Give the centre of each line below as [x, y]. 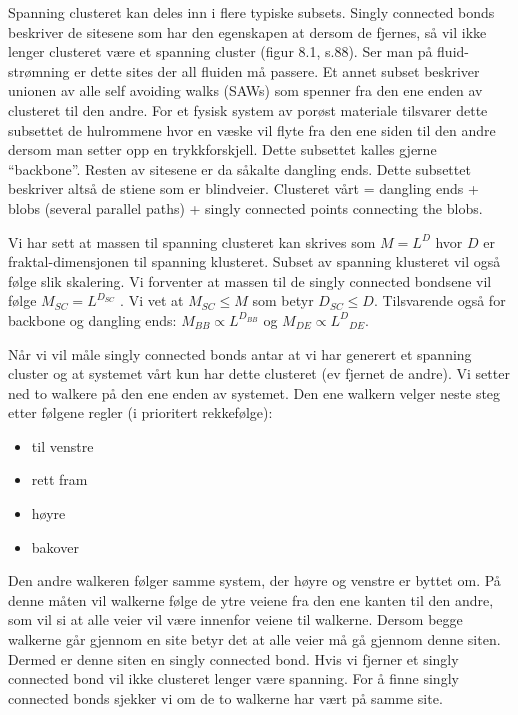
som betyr [283, 300]
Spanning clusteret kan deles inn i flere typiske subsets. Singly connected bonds [251, 12]
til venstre [62, 445]
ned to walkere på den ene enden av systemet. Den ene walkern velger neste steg [254, 392]
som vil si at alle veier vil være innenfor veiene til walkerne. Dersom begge [235, 619]
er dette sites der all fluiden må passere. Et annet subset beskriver [277, 70]
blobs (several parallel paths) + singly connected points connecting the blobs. [245, 207]
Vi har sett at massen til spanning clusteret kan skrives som [192, 241]
